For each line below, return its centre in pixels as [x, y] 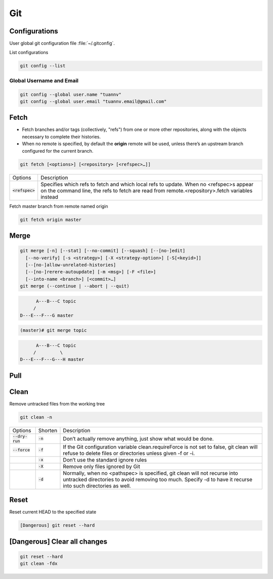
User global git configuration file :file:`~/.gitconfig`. [62, 43]
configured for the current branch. [58, 151]
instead [49, 197]
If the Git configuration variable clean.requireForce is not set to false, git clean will [160, 447]
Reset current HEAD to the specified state [53, 512]
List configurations [29, 53]
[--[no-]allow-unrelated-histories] [71, 265]
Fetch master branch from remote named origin [59, 206]
